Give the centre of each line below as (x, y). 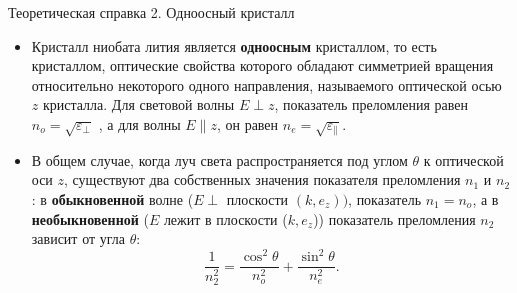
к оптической (463, 159)
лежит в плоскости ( (225, 218)
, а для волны (139, 123)
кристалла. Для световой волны (138, 104)
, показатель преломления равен (371, 104)
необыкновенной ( (90, 218)
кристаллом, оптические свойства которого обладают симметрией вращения (262, 65)
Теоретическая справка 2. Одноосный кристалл (151, 12)
